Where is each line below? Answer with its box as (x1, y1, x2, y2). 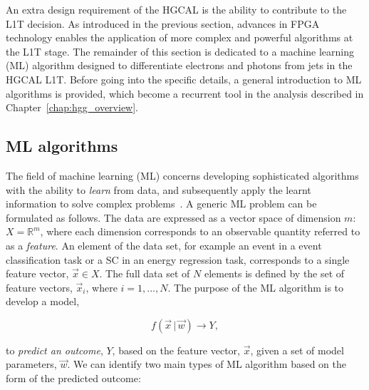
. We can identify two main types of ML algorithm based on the (67, 356, 347, 371)
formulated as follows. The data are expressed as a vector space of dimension (6, 210, 341, 225)
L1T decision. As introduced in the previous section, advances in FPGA (6, 16, 320, 31)
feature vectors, (6, 279, 73, 294)
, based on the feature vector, (112, 342, 241, 357)
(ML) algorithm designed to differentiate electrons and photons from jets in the (6, 58, 353, 73)
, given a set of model (250, 342, 344, 357)
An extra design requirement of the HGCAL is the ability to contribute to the (6, 2, 347, 16)
